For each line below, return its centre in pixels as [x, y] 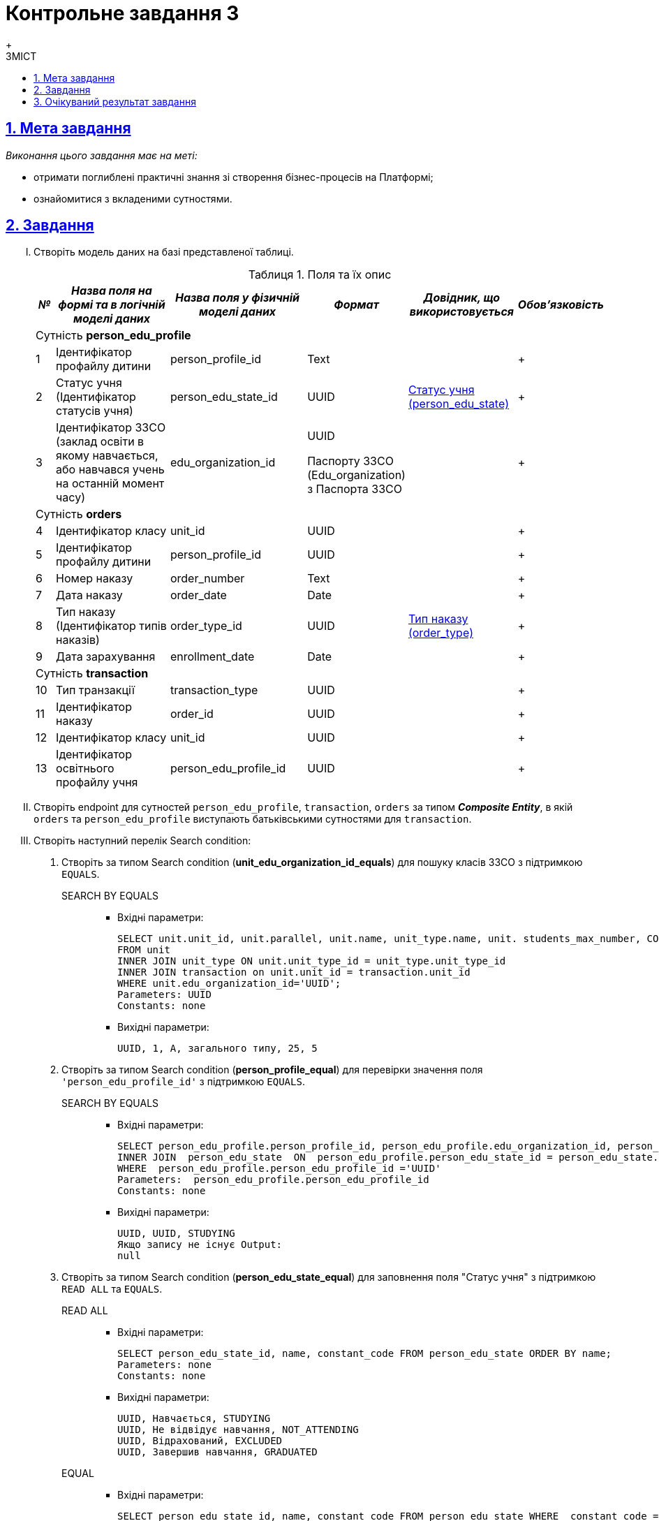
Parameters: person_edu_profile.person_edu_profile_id [273, 1180]
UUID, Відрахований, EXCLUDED [200, 1441]
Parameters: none [164, 1365]
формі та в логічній [112, 305]
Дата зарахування [106, 657]
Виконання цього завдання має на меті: [102, 155]
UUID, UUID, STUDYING [176, 1234]
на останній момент [110, 484]
